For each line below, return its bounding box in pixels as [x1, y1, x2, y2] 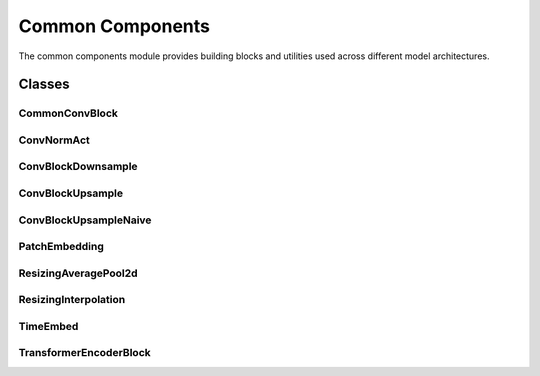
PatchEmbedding [18, 240, 105, 254]
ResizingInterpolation [18, 293, 126, 307]
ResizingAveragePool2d [18, 266, 139, 280]
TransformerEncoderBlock [18, 346, 152, 360]
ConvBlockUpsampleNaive [18, 213, 152, 227]
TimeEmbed [18, 319, 79, 333]
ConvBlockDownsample [18, 160, 139, 174]
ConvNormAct [18, 133, 90, 147]
